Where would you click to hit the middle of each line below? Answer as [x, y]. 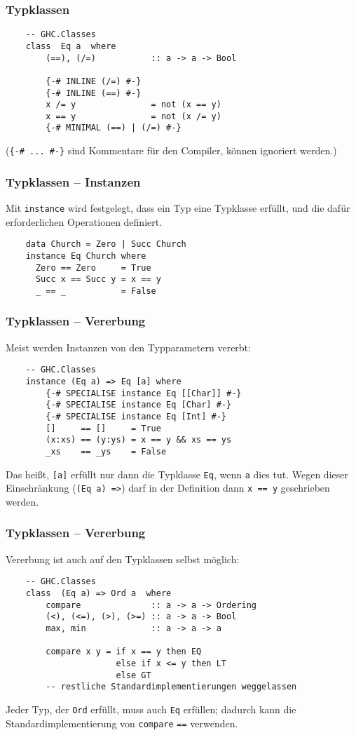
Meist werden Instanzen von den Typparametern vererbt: [128, 347]
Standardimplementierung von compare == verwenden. [122, 723]
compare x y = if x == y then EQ [124, 652]
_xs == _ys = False [106, 451]
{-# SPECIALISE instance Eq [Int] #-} [136, 416]
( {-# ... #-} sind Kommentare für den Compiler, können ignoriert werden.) [171, 150]
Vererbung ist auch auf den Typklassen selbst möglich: [123, 559]
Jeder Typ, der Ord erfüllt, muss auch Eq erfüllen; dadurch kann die [151, 709]
